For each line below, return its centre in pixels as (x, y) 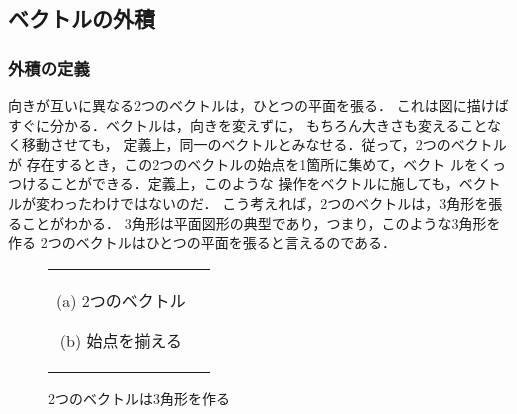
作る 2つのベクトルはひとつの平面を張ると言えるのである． (202, 242)
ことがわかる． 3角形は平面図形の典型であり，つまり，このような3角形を (261, 222)
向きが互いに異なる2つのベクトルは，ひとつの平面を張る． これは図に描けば (258, 105)
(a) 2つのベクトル (121, 300)
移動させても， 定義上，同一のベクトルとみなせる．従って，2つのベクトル (264, 144)
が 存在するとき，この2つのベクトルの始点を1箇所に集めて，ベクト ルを (243, 163)
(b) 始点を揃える (120, 340)
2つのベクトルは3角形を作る (139, 397)
